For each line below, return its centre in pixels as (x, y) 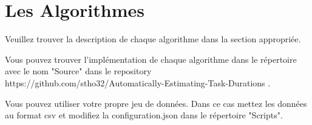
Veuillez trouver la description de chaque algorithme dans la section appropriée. (153, 39)
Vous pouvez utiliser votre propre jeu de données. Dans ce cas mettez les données (156, 103)
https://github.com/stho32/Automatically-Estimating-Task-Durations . (138, 82)
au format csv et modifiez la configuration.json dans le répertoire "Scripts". (144, 115)
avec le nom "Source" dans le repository (78, 71)
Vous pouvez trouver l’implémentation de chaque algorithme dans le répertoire (151, 59)
